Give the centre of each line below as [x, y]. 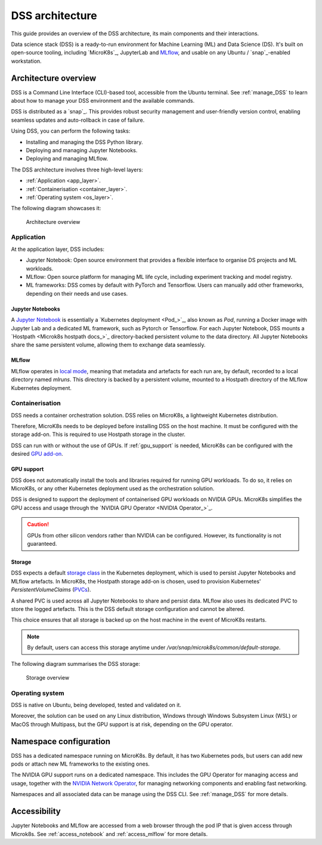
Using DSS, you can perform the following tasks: [71, 131]
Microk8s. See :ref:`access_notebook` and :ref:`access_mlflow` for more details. [109, 834]
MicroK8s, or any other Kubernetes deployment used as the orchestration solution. [113, 488]
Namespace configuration [61, 741]
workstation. [26, 61]
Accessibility [36, 811]
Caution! [38, 524]
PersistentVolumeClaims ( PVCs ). [51, 590]
